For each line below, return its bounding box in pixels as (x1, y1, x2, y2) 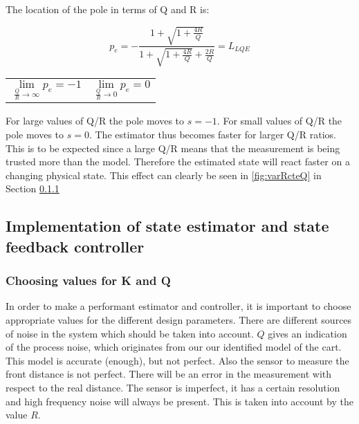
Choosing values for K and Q (6, 272, 171, 289)
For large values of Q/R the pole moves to (6, 113, 185, 128)
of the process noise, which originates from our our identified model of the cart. (6, 340, 342, 354)
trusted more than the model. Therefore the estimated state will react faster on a (6, 154, 350, 169)
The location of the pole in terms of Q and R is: (6, 2, 210, 16)
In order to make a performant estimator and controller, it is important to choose (6, 299, 351, 313)
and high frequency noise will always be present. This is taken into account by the (6, 394, 353, 408)
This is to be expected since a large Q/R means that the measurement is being (6, 140, 340, 155)
